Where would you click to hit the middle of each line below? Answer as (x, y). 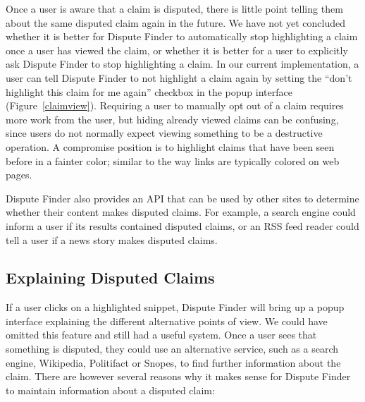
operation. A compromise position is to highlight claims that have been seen (170, 146)
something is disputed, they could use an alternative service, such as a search (172, 349)
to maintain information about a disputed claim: (110, 390)
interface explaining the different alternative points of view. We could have (167, 321)
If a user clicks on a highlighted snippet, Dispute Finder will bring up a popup (175, 307)
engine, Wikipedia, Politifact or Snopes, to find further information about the (173, 362)
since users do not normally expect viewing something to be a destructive (164, 133)
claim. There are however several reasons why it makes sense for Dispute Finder (178, 376)
